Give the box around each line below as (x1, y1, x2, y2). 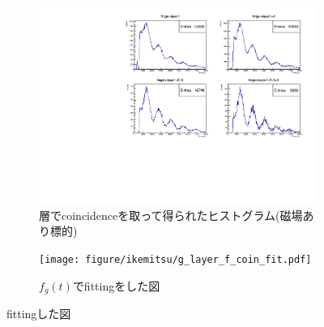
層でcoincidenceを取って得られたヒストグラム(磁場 (39, 206, 303, 223)
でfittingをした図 (72, 277, 160, 294)
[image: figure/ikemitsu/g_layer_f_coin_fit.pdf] (39, 253, 312, 265)
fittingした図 (6, 305, 71, 321)
